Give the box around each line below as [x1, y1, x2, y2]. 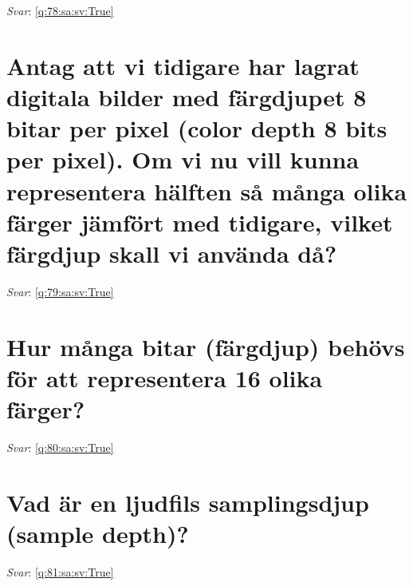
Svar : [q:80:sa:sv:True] [6, 438, 114, 455]
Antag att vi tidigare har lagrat [6, 49, 360, 81]
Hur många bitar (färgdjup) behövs [6, 330, 405, 362]
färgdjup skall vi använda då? [6, 236, 337, 269]
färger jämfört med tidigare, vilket [6, 205, 393, 238]
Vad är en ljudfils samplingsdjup [6, 485, 369, 518]
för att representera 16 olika [6, 361, 323, 394]
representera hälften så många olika [6, 174, 407, 207]
